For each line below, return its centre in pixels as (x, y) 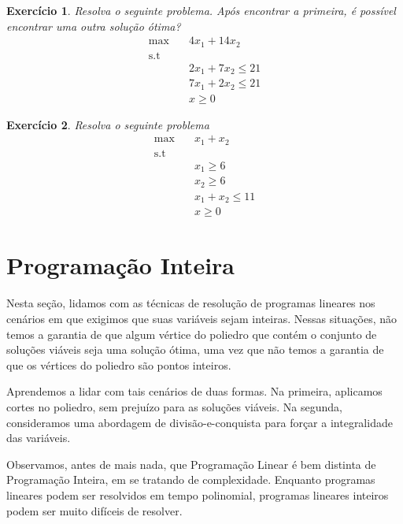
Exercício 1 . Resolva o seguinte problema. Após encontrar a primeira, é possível (201, 10)
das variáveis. (39, 438)
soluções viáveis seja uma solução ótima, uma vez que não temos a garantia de (195, 349)
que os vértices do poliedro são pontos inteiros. (119, 364)
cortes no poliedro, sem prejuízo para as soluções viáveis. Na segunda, (174, 406)
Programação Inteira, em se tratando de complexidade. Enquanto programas (191, 479)
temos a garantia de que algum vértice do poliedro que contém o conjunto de (192, 334)
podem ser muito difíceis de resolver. (94, 510)
